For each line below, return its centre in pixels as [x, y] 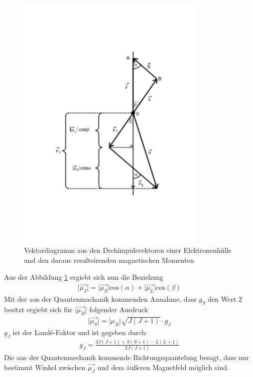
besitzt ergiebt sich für [38, 309]
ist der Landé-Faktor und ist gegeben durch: [80, 332]
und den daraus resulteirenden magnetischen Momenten [109, 260]
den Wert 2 [225, 299]
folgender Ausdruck [119, 309]
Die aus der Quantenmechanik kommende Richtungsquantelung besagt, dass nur [126, 357]
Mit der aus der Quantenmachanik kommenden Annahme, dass [100, 299]
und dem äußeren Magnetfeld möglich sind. [163, 367]
